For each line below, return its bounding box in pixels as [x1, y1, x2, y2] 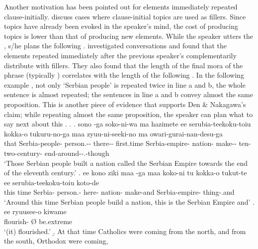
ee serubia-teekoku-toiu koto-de [4, 177, 99, 187]
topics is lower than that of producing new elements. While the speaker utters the [4, 30, 254, 41]
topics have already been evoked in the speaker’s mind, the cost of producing [4, 21, 238, 31]
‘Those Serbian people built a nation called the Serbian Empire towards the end [4, 157, 248, 168]
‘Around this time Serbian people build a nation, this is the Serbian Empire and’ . [4, 196, 255, 207]
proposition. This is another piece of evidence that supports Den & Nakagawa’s [4, 99, 246, 109]
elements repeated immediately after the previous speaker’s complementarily [4, 50, 237, 60]
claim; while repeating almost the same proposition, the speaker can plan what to [4, 109, 253, 119]
